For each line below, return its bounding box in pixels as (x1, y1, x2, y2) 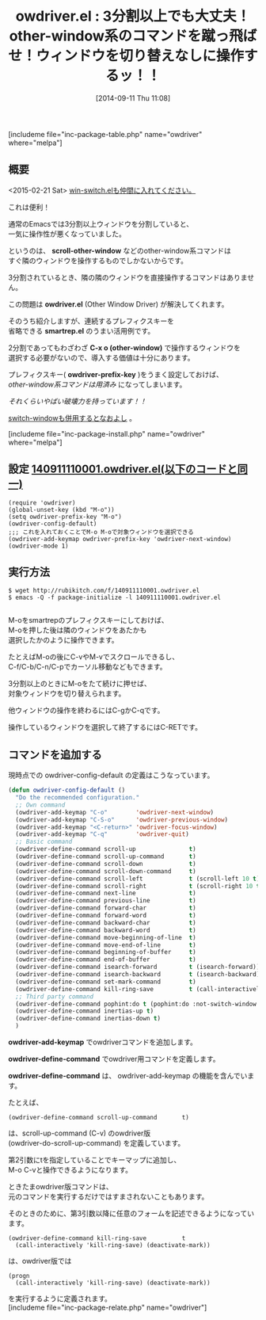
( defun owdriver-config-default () (8, 786, 126, 795)
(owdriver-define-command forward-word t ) (15, 912, 196, 920)
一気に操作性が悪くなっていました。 (8, 229, 127, 238)
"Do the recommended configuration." (15, 794, 140, 802)
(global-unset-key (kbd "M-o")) (8, 505, 115, 513)
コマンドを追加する (8, 748, 102, 761)
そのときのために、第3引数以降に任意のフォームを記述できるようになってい (8, 1209, 255, 1219)
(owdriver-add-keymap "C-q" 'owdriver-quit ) (15, 830, 190, 838)
